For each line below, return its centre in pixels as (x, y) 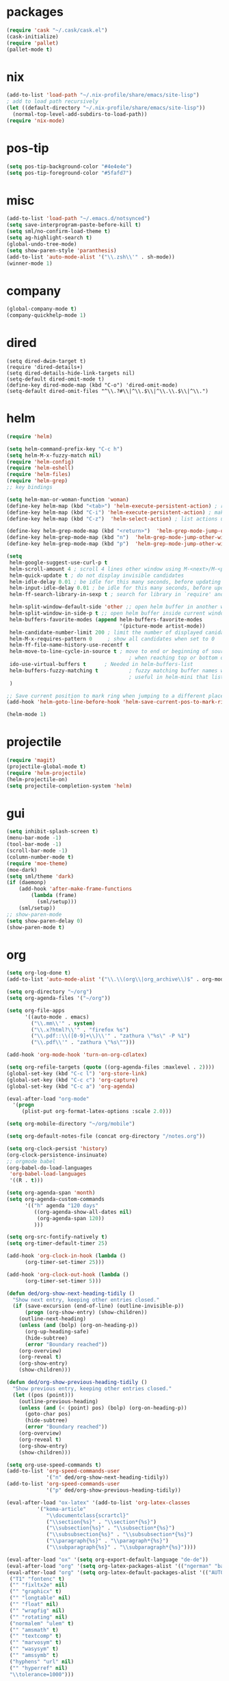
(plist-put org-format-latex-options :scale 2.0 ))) (97, 1112)
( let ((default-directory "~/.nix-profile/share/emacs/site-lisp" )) (106, 108)
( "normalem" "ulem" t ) (42, 1623)
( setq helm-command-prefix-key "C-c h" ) (65, 449)
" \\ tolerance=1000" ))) (42, 1674)
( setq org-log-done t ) (39, 973)
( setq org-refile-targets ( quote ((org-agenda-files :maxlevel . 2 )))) (110, 1067)
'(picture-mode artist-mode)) (162, 626)
